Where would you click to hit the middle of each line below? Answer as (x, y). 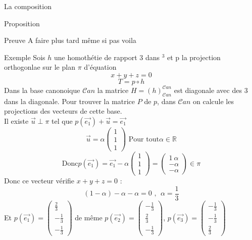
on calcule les (213, 101)
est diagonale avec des (208, 90)
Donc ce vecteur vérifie (39, 181)
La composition (28, 6)
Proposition (22, 23)
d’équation (100, 67)
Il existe (16, 121)
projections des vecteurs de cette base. (63, 111)
